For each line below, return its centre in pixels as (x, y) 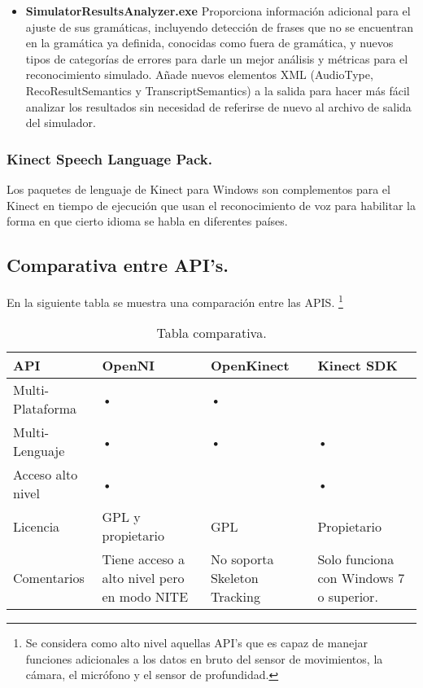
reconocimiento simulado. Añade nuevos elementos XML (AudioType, (199, 74)
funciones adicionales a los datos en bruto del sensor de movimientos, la (204, 658)
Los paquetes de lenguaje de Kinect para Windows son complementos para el (198, 188)
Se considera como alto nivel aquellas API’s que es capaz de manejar (196, 643)
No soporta (242, 559)
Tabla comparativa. (211, 333)
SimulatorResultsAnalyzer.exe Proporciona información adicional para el (218, 11)
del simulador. (61, 123)
